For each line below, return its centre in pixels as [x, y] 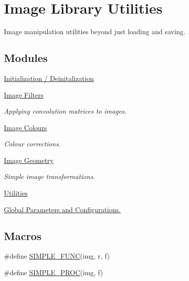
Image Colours [26, 127]
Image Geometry [29, 160]
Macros [23, 235]
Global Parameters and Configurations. [62, 209]
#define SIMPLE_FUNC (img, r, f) [57, 256]
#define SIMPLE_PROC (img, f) [54, 272]
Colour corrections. [32, 144]
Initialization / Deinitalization [49, 78]
